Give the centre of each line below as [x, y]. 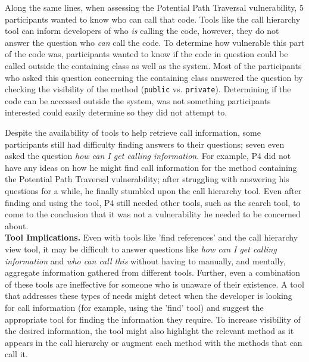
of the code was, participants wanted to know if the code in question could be [146, 54]
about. [17, 225]
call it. [16, 354]
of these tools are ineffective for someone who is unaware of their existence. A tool [154, 284]
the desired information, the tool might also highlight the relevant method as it [149, 331]
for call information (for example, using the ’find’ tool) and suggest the [134, 307]
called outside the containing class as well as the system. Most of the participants [153, 65]
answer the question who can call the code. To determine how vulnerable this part [155, 42]
